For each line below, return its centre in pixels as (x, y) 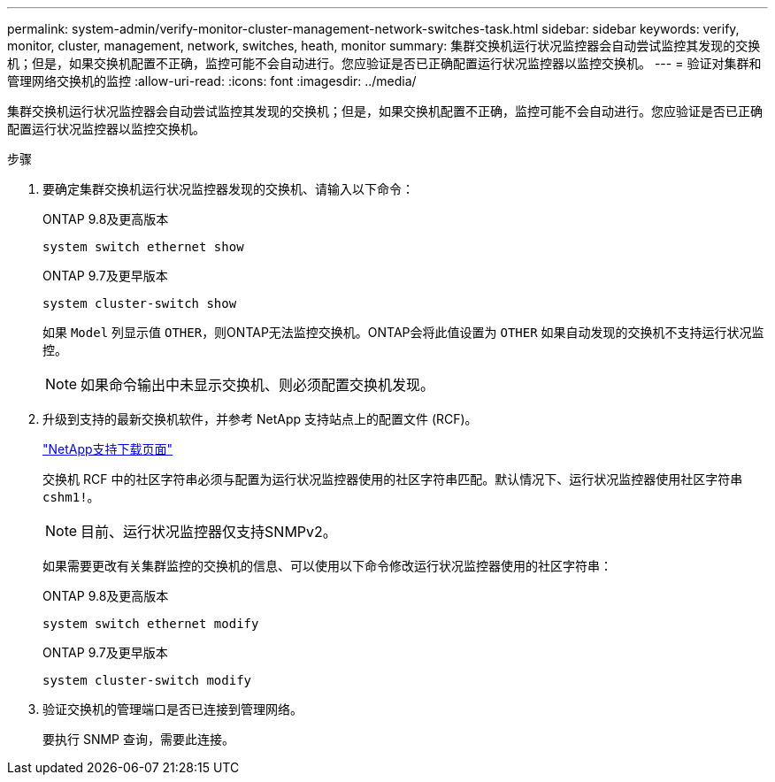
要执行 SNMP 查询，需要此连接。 (138, 739)
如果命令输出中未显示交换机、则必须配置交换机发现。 (258, 385)
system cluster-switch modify (147, 680)
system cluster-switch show (140, 303)
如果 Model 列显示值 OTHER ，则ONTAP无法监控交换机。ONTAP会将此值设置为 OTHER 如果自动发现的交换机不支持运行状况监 (403, 332)
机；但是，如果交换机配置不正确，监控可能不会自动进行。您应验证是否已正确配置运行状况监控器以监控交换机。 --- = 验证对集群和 (384, 63)
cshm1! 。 (71, 497)
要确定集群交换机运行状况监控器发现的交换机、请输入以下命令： (228, 189)
